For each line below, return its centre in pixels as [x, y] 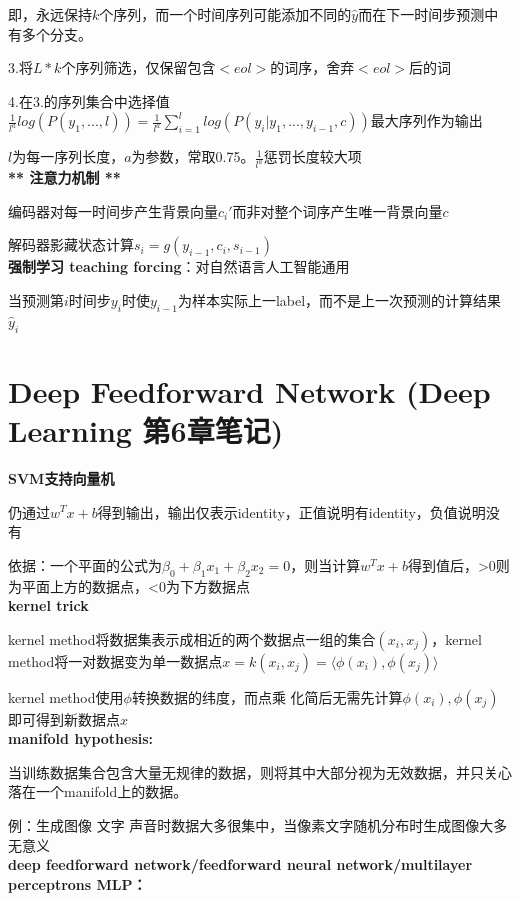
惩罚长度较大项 [312, 156]
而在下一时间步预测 [421, 14]
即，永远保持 [50, 14]
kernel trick [48, 605]
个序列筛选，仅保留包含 [138, 67]
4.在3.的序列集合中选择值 [89, 100]
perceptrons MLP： [77, 883]
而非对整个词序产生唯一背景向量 [337, 210]
